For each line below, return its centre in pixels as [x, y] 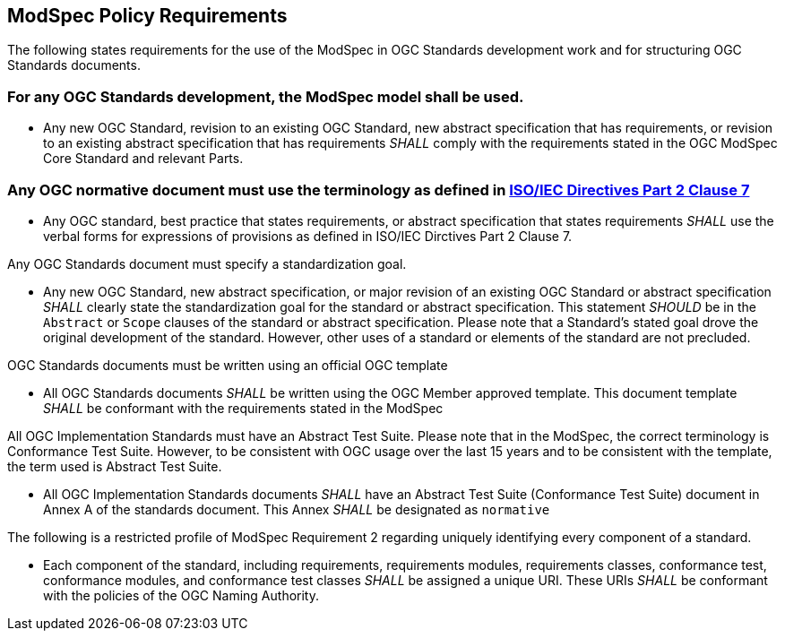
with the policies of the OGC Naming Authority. [181, 595]
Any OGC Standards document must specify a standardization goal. [207, 263]
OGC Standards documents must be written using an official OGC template [228, 365]
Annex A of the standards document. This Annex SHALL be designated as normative [297, 509]
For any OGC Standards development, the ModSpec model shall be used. [266, 96]
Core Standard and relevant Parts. [143, 159]
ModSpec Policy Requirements [147, 16]
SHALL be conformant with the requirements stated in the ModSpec [243, 408]
